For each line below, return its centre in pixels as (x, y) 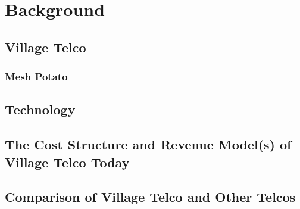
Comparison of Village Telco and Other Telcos (150, 197)
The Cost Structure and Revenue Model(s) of (148, 144)
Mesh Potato (36, 77)
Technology (40, 109)
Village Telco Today (67, 162)
